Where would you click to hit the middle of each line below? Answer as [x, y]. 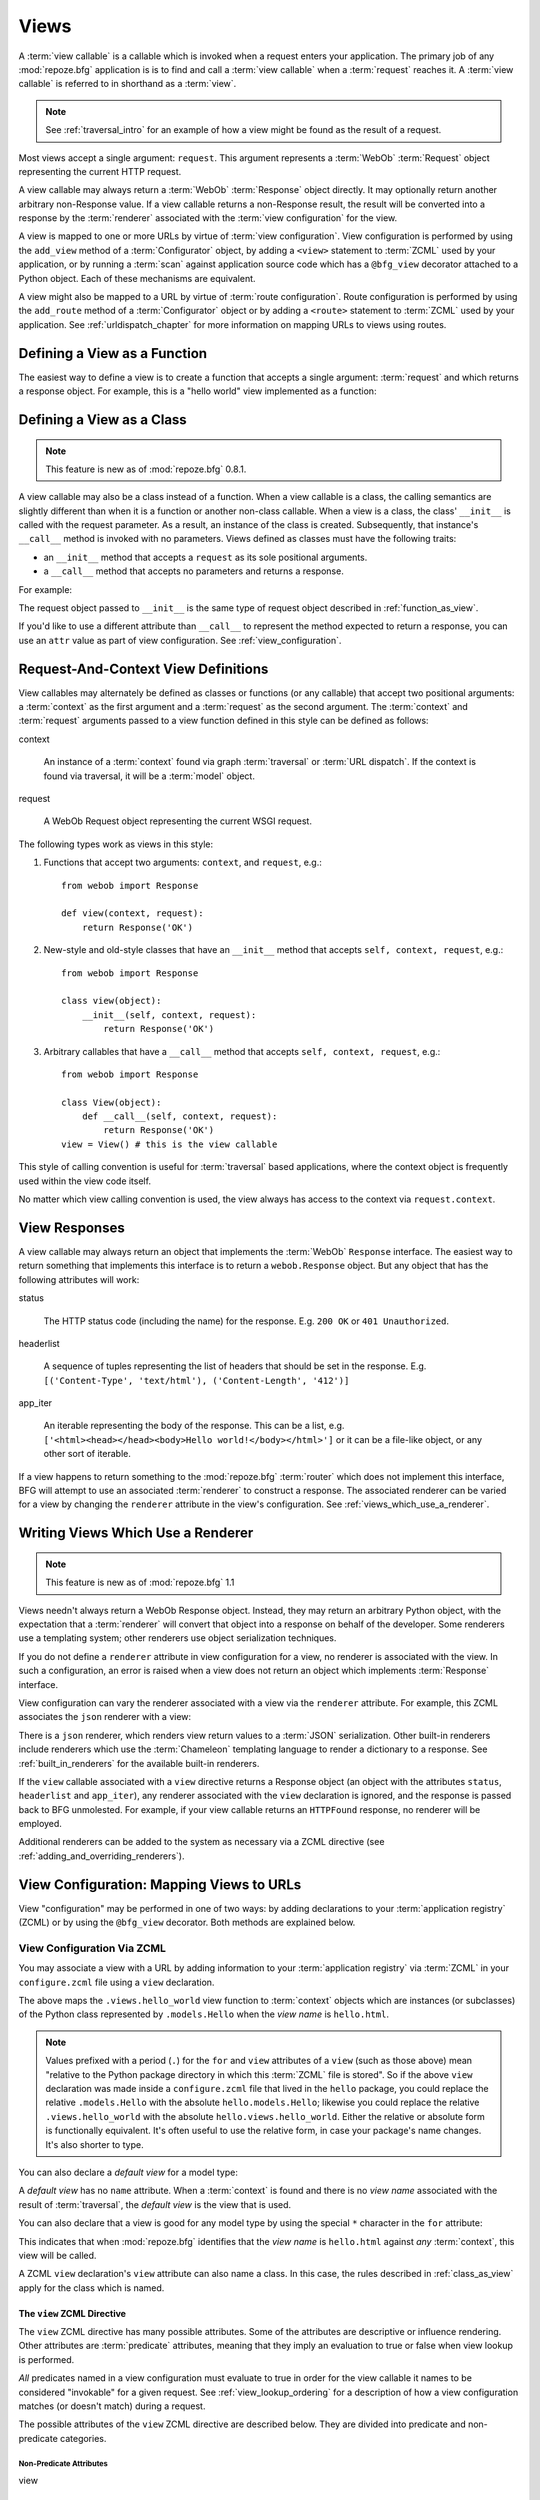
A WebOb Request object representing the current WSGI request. [177, 821]
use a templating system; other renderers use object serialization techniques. [177, 1638]
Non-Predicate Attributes [63, 2463]
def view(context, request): [132, 913]
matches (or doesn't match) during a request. [112, 2406]
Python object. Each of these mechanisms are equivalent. [137, 278]
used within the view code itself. [85, 1181]
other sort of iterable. [87, 1454]
